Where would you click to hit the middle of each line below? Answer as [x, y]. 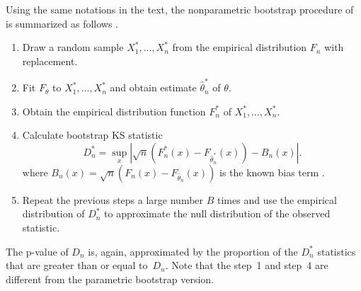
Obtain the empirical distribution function [114, 111]
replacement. [50, 61]
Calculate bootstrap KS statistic [92, 135]
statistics [337, 251]
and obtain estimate [153, 87]
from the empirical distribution [240, 47]
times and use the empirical [277, 199]
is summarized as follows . [62, 23]
